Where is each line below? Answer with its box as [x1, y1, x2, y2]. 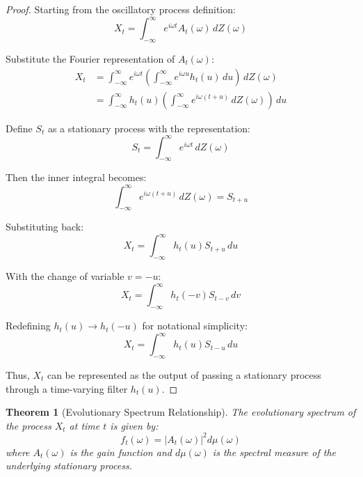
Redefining [6, 318, 51, 333]
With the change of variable [6, 269, 124, 283]
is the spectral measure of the [212, 444, 337, 459]
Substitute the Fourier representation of [6, 51, 175, 65]
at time [69, 418, 100, 432]
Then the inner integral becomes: [6, 170, 147, 185]
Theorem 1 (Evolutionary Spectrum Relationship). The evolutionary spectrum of [6, 405, 356, 419]
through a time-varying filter [6, 381, 128, 396]
